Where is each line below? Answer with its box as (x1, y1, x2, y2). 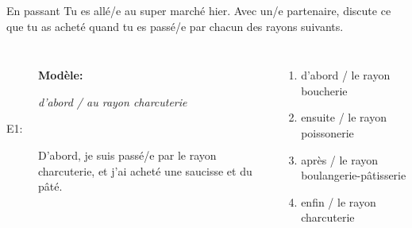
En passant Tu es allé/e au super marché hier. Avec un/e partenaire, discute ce (6, 2, 391, 18)
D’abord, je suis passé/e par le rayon (38, 146, 217, 163)
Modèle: (38, 67, 83, 83)
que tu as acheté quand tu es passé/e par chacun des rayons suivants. (6, 17, 344, 34)
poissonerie (301, 124, 354, 141)
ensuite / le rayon (301, 109, 387, 126)
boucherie (301, 82, 348, 99)
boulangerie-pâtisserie (301, 167, 406, 184)
